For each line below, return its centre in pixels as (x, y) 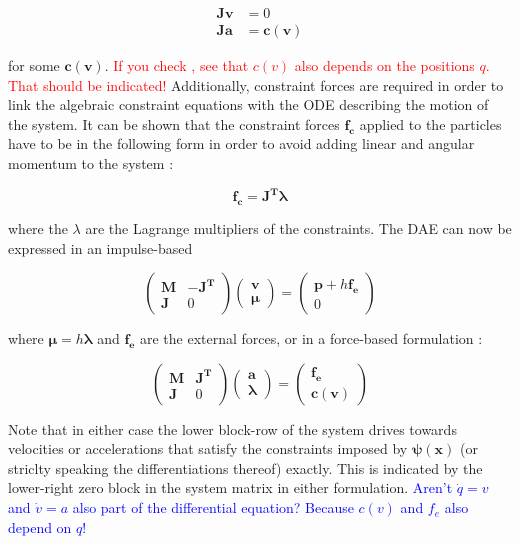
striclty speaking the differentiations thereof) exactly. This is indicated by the (245, 467)
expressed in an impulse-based (100, 247)
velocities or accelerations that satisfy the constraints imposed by (208, 448)
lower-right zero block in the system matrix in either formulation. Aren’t (230, 487)
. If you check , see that (176, 65)
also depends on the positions (384, 65)
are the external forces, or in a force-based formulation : (311, 338)
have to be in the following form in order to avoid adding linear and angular (241, 143)
